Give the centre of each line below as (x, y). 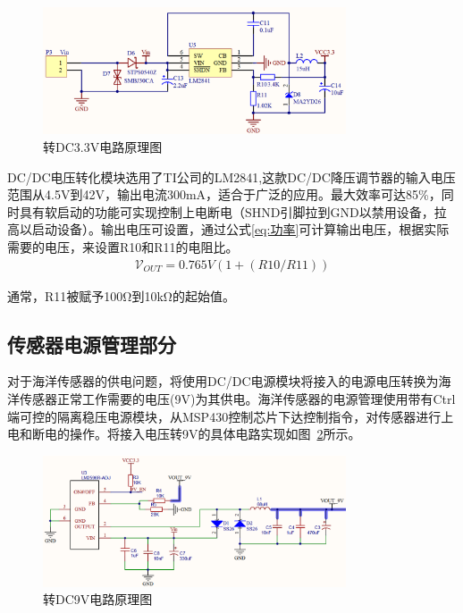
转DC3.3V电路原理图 (103, 147)
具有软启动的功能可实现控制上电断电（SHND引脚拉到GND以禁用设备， (227, 211)
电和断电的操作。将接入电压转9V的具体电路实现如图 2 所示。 (184, 434)
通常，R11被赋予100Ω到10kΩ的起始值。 (121, 295)
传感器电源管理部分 (92, 344)
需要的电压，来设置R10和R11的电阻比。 (123, 246)
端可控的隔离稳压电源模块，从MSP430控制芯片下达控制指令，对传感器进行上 (231, 416)
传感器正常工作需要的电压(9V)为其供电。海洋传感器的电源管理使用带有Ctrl (237, 399)
